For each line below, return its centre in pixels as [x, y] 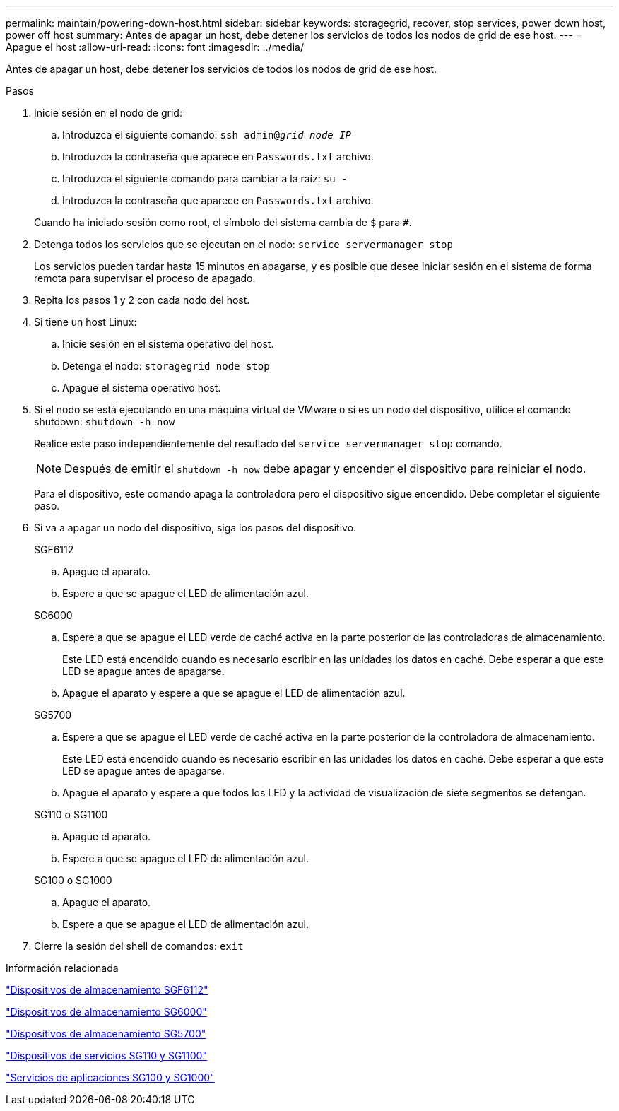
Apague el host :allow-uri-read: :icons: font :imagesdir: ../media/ [155, 47]
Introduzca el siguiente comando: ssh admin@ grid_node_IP [207, 135]
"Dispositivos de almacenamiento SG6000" [106, 1012]
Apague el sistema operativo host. [142, 388]
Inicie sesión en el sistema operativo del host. [168, 344]
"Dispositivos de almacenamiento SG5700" [106, 1034]
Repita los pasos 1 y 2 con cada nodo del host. [142, 300]
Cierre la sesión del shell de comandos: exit [139, 946]
